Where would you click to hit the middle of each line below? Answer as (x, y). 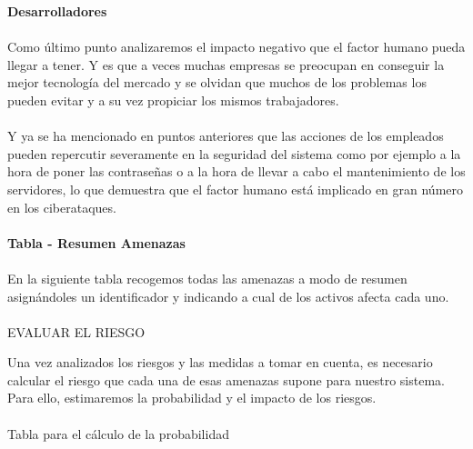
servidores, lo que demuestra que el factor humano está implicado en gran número (236, 189)
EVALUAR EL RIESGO (76, 331)
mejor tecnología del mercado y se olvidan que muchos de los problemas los (217, 82)
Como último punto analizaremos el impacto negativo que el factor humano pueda (236, 47)
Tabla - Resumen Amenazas (96, 242)
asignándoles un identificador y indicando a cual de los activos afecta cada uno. (228, 296)
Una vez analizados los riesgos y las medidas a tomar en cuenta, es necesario (220, 362)
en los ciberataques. (62, 207)
